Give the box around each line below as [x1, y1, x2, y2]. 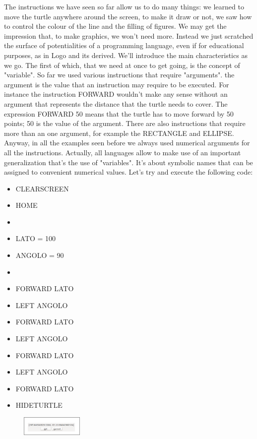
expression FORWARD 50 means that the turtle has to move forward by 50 [4, 108, 234, 119]
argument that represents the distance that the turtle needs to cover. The [4, 98, 228, 109]
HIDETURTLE [15, 400, 63, 410]
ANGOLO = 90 [15, 250, 64, 260]
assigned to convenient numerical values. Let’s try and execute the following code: [4, 167, 253, 177]
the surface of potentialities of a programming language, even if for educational [4, 40, 244, 51]
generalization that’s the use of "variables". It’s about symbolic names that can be [4, 157, 253, 167]
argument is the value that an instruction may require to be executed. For [4, 79, 229, 89]
